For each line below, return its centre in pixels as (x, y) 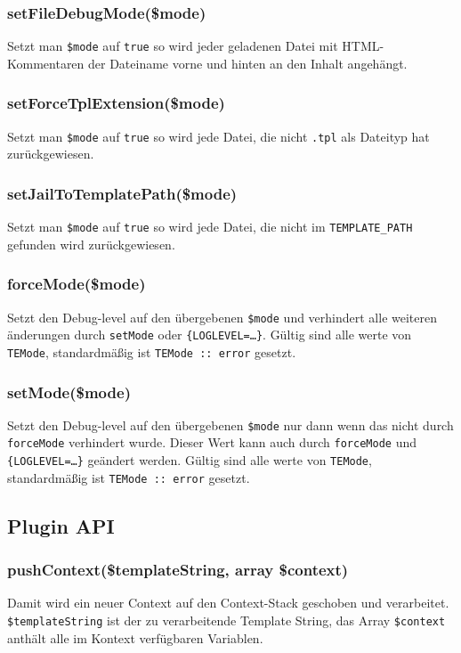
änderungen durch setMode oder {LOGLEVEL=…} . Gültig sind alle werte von (210, 335)
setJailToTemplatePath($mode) (122, 193)
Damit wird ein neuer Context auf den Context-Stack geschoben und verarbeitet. (228, 603)
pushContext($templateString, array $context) (178, 570)
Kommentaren (46, 63)
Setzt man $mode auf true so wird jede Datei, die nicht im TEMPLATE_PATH (210, 227)
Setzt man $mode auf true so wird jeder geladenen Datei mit (173, 46)
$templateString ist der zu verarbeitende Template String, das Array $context (226, 620)
